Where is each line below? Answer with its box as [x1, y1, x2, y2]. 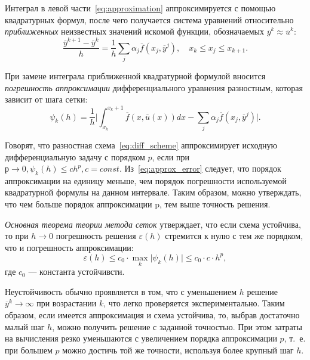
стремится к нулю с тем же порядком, [165, 229, 303, 242]
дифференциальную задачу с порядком [5, 150, 145, 163]
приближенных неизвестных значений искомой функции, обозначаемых [5, 25, 265, 38]
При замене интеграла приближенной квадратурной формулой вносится [5, 70, 266, 82]
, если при [152, 150, 189, 163]
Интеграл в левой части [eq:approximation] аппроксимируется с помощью [5, 2, 276, 14]
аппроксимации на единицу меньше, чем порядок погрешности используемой [5, 174, 287, 187]
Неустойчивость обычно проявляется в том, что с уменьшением [5, 285, 237, 297]
